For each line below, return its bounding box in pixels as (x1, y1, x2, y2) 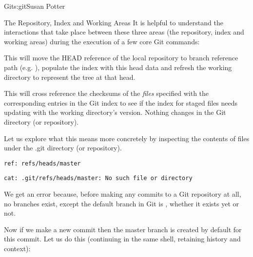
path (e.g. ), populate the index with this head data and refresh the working (4, 62, 232, 72)
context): (4, 243, 31, 253)
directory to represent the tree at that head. (4, 72, 136, 82)
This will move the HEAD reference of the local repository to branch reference (4, 53, 238, 63)
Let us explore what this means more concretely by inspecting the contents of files (4, 133, 250, 143)
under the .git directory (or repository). (4, 143, 122, 153)
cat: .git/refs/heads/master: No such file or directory (4, 175, 193, 182)
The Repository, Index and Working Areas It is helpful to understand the (4, 17, 223, 27)
